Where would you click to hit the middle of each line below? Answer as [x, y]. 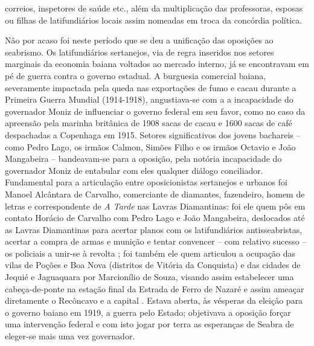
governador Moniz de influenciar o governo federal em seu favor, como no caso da [155, 111]
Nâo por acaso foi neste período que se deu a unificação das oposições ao [139, 40]
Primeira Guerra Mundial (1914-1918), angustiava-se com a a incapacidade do [149, 99]
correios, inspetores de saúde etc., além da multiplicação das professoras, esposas [154, 8]
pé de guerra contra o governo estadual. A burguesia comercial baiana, [136, 75]
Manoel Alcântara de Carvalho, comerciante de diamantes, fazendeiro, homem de [155, 194]
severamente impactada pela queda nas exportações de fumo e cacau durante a [151, 87]
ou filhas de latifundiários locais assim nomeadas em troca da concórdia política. [154, 20]
